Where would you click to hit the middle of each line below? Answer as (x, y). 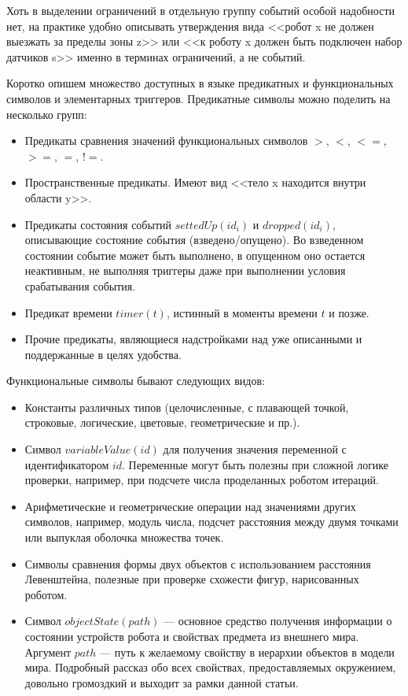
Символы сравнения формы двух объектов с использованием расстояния (198, 563)
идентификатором (67, 464)
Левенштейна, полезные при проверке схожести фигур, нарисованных (192, 579)
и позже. (349, 312)
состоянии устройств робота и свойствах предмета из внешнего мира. (192, 636)
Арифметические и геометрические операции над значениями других (190, 506)
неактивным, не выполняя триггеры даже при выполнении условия (185, 270)
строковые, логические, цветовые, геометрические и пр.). (162, 422)
